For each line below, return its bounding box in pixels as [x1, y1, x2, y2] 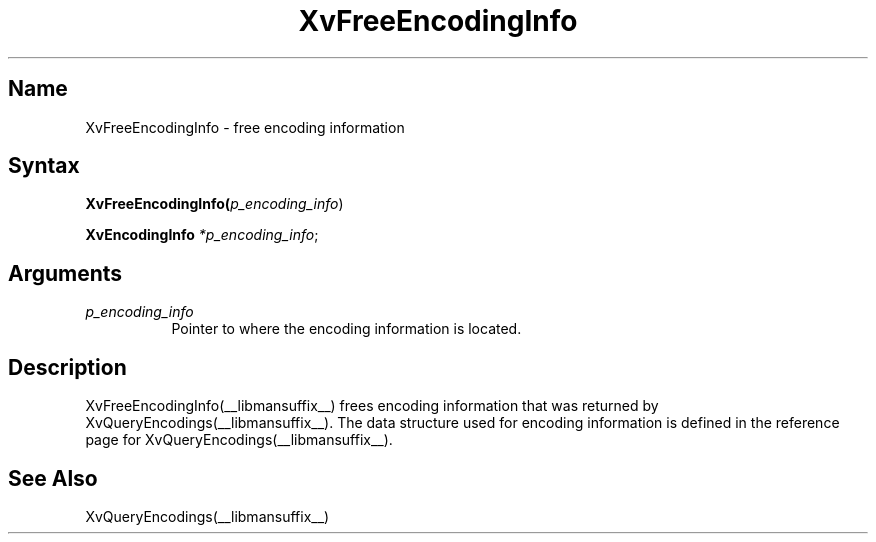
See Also [8, 465, 98, 491]
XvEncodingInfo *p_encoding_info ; [85, 226, 319, 244]
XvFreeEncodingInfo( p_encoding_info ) [85, 195, 344, 213]
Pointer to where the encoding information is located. [171, 320, 522, 338]
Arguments [8, 260, 123, 286]
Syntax [8, 153, 80, 179]
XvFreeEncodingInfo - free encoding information [85, 118, 405, 136]
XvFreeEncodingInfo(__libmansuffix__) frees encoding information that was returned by [85, 397, 659, 415]
